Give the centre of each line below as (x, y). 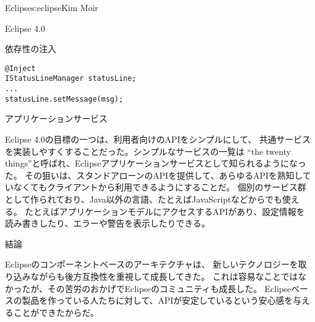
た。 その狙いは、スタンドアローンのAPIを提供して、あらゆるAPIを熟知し (154, 175)
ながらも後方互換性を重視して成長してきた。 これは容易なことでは (164, 276)
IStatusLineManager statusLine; (71, 79)
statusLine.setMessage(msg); (64, 99)
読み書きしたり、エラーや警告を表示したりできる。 (108, 223)
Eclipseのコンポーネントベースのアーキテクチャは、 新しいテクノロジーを (152, 264)
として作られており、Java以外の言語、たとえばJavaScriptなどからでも (144, 199)
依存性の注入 (31, 49)
